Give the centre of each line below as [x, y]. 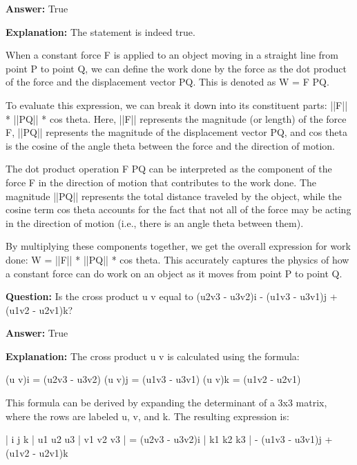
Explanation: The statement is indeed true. [100, 31]
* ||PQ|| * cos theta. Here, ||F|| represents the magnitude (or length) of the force [176, 118]
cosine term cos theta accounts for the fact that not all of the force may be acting [178, 209]
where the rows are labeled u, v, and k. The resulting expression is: [147, 416]
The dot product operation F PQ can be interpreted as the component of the [169, 169]
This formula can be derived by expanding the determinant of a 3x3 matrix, [166, 403]
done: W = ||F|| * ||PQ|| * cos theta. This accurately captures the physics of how [177, 259]
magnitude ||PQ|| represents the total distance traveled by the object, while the [174, 196]
